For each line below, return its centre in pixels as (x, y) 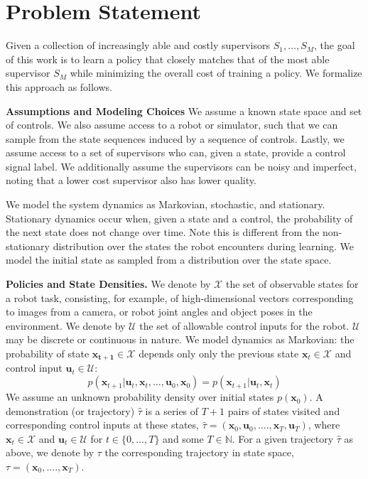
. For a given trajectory (283, 438)
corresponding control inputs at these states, (102, 425)
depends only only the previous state (219, 353)
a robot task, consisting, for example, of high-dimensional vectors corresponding (180, 297)
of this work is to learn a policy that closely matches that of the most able (168, 59)
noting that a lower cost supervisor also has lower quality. (131, 180)
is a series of (172, 410)
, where (324, 425)
